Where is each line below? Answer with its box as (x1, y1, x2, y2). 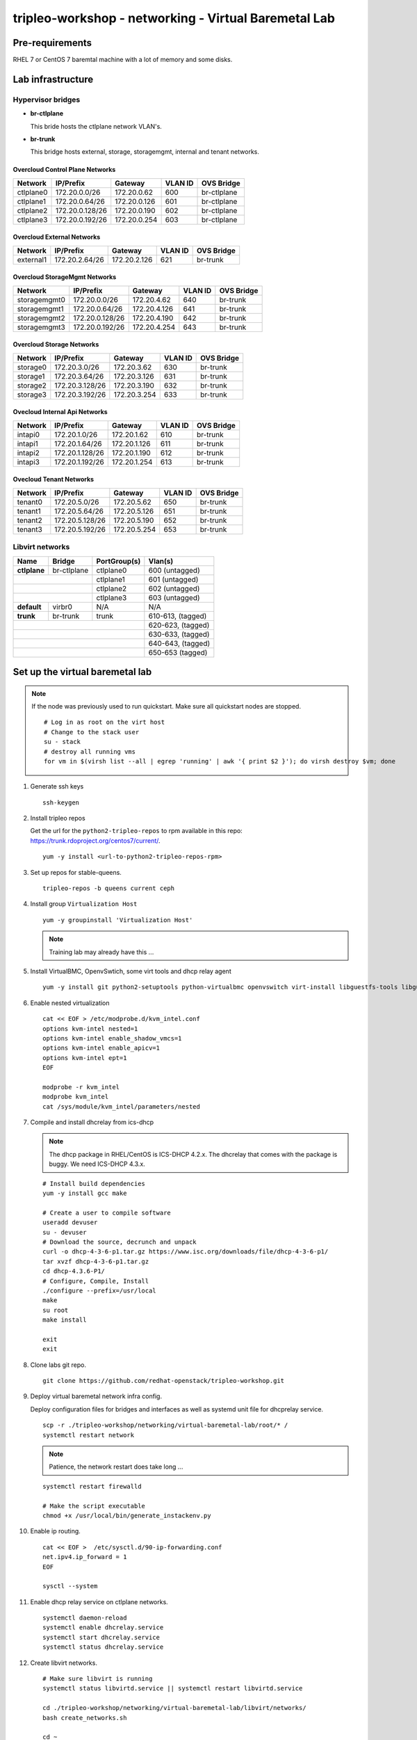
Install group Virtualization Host (30, 900, 138, 908)
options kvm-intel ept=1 (42, 1054, 127, 1061)
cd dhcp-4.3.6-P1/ (42, 1267, 106, 1275)
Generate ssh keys (30, 782, 84, 791)
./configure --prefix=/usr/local (42, 1286, 156, 1295)
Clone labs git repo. (30, 1361, 87, 1369)
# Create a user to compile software (42, 1208, 172, 1217)
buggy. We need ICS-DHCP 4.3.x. (49, 1160, 145, 1169)
